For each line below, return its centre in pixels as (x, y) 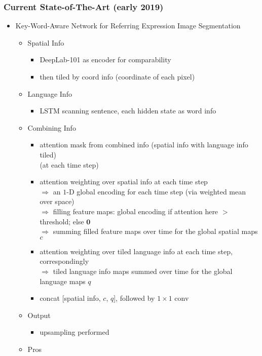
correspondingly (64, 261)
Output (39, 315)
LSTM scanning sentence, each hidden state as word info (128, 111)
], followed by (134, 298)
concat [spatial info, (70, 298)
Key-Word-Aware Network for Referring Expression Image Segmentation (128, 26)
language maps (63, 281)
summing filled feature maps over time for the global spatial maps (155, 231)
